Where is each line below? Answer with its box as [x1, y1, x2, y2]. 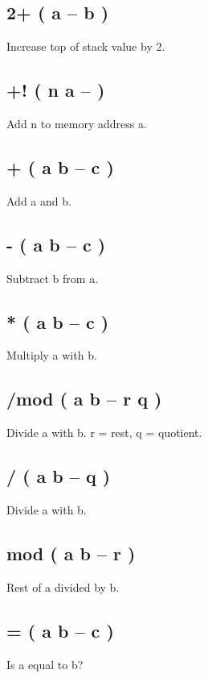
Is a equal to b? [6, 655, 84, 672]
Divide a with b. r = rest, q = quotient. [6, 424, 202, 441]
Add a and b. [6, 192, 71, 209]
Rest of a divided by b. [6, 578, 120, 595]
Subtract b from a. [6, 269, 99, 286]
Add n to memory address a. [6, 115, 147, 131]
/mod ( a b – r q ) [6, 386, 162, 411]
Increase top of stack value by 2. [6, 38, 165, 55]
